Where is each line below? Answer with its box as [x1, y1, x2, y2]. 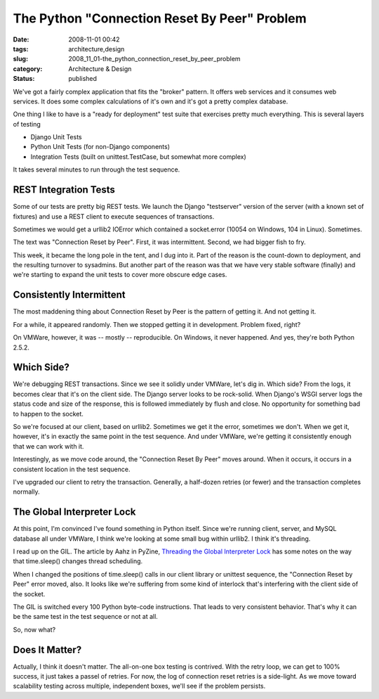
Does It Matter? [13, 643, 82, 655]
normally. [13, 487, 40, 496]
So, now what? [13, 625, 56, 634]
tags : [13, 44, 29, 53]
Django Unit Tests [30, 133, 82, 141]
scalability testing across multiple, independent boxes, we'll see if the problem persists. [13, 682, 266, 691]
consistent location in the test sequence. [13, 465, 131, 473]
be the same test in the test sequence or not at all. [13, 613, 158, 621]
